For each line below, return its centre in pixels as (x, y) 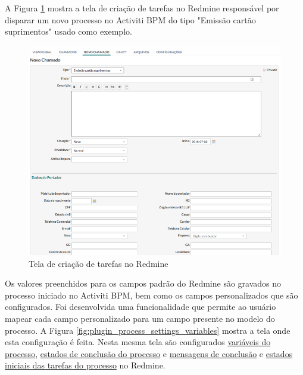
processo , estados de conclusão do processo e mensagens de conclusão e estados (149, 353)
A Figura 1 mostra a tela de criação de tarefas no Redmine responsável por (142, 8)
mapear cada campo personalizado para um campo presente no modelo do (140, 318)
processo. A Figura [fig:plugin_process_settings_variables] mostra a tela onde (148, 330)
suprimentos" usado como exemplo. (68, 31)
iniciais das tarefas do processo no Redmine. (85, 365)
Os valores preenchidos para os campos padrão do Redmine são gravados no (143, 283)
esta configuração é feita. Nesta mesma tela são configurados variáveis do (138, 342)
